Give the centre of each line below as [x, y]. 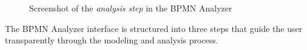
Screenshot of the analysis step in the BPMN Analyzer [131, 8]
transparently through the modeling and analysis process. [112, 40]
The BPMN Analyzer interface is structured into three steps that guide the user [154, 28]
